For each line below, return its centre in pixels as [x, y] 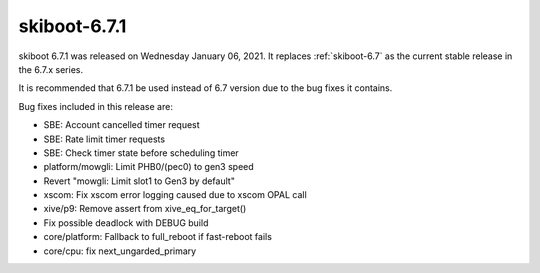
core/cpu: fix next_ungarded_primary [120, 251]
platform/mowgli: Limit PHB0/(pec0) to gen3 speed [148, 167]
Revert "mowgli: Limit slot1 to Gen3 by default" [139, 181]
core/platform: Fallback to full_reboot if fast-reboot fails [157, 237]
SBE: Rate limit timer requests [104, 139]
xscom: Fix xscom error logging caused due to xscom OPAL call [175, 195]
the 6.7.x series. [51, 69]
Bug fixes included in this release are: [96, 106]
